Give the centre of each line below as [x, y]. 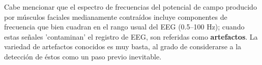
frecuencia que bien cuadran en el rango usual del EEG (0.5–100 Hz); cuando [124, 27]
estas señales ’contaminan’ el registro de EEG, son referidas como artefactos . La [131, 36]
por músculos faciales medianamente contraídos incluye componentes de [116, 17]
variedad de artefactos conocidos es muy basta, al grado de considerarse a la [123, 46]
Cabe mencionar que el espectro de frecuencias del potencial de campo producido [130, 7]
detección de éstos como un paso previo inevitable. [83, 56]
